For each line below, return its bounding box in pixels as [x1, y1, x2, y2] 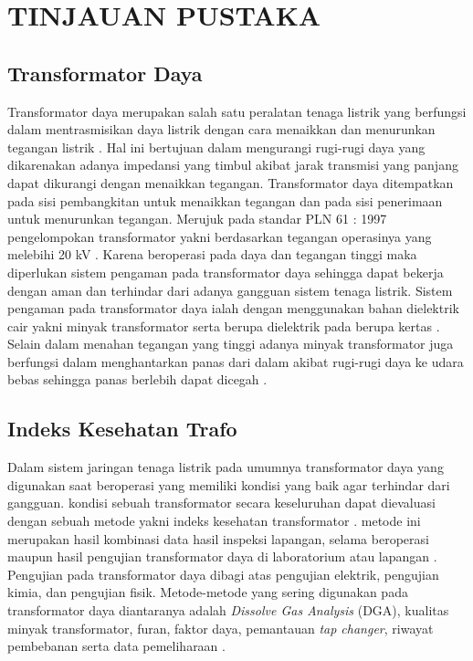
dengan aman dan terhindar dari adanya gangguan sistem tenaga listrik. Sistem [7, 280, 453, 299]
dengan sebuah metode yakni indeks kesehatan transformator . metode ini [7, 511, 421, 530]
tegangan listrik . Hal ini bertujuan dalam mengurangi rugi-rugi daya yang [7, 137, 426, 156]
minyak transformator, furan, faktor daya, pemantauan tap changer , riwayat [7, 618, 434, 637]
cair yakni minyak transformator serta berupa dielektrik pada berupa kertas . [7, 316, 440, 335]
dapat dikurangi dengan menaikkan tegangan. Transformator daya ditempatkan [7, 173, 454, 192]
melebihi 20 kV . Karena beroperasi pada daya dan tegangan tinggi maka [7, 245, 417, 264]
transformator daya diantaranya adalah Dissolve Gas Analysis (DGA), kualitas [7, 601, 449, 620]
